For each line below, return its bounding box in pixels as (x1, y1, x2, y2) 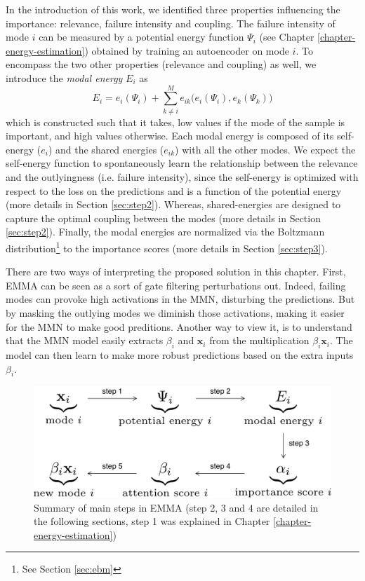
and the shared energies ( (55, 142, 164, 156)
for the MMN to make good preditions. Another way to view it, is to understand (6, 319, 352, 334)
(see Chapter (259, 29, 314, 44)
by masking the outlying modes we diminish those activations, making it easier (6, 306, 345, 320)
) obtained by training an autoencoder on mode (84, 43, 289, 57)
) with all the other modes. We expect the (175, 142, 356, 156)
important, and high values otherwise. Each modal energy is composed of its (6, 128, 334, 143)
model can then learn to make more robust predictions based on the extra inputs (6, 348, 354, 362)
